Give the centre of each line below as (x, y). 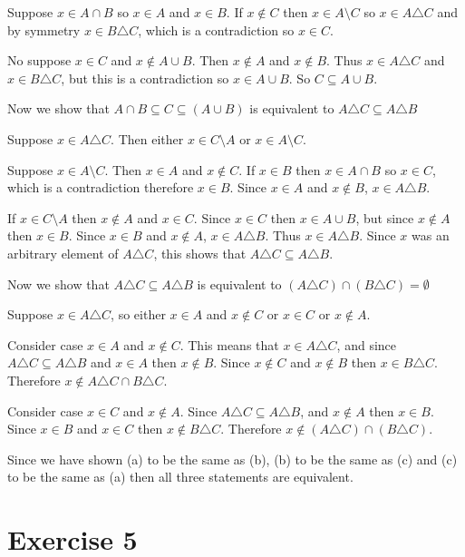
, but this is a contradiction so (145, 78)
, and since (367, 344)
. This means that (229, 344)
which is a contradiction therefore (101, 187)
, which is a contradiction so (216, 29)
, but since (385, 217)
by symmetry (44, 29)
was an (431, 235)
